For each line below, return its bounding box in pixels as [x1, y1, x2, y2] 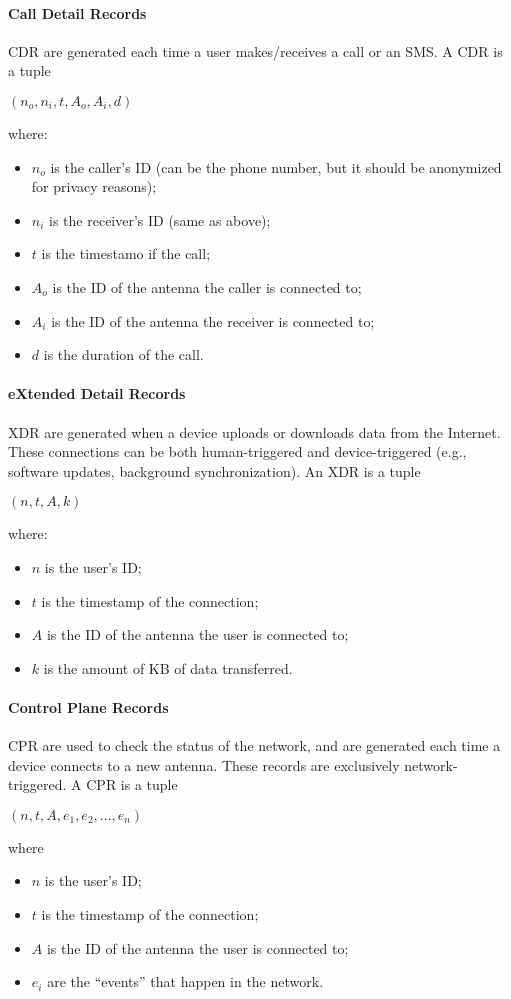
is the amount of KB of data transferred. [43, 657, 293, 678]
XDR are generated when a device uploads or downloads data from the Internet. [8, 421, 501, 442]
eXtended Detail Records [8, 383, 186, 404]
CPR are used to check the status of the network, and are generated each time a [8, 735, 501, 756]
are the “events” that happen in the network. [47, 971, 324, 992]
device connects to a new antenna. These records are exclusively [8, 754, 400, 775]
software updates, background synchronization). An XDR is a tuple [8, 460, 421, 481]
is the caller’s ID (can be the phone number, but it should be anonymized [50, 156, 502, 177]
